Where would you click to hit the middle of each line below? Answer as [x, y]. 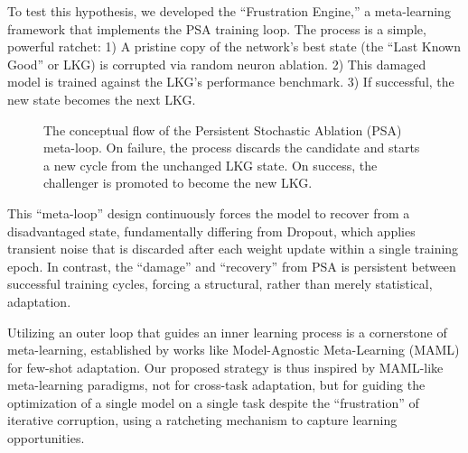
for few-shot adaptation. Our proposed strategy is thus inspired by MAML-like [225, 367]
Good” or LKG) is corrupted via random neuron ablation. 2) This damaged [217, 64]
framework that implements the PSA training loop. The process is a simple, [217, 28]
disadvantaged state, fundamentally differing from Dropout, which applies [211, 231]
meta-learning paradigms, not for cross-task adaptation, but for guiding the [216, 385]
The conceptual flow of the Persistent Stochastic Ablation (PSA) [223, 129]
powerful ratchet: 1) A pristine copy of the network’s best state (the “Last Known [234, 46]
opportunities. [46, 438]
